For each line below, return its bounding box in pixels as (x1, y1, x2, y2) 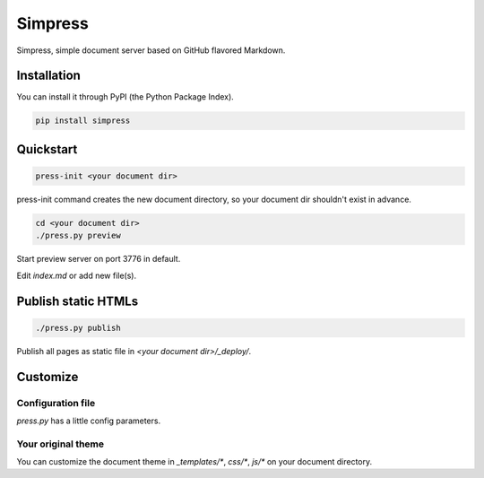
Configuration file (16, 396, 96, 409)
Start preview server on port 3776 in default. (16, 254, 181, 265)
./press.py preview (35, 230, 121, 241)
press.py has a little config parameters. (16, 415, 161, 426)
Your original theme (16, 438, 105, 450)
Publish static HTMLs (16, 293, 139, 309)
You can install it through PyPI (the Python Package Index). (16, 91, 235, 102)
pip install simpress (35, 116, 131, 126)
